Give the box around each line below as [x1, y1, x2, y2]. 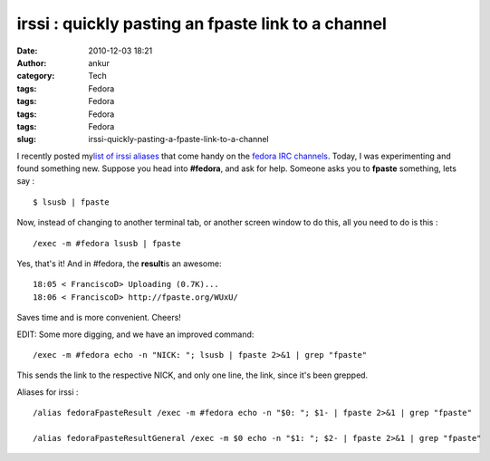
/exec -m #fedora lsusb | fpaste [33, 238, 181, 248]
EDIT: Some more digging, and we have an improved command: [16, 329, 255, 340]
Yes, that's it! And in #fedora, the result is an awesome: [16, 258, 222, 269]
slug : [16, 134, 36, 145]
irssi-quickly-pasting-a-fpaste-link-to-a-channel [88, 134, 269, 145]
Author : [16, 57, 47, 68]
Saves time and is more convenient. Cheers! [16, 312, 181, 323]
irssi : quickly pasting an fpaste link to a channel [16, 14, 387, 34]
